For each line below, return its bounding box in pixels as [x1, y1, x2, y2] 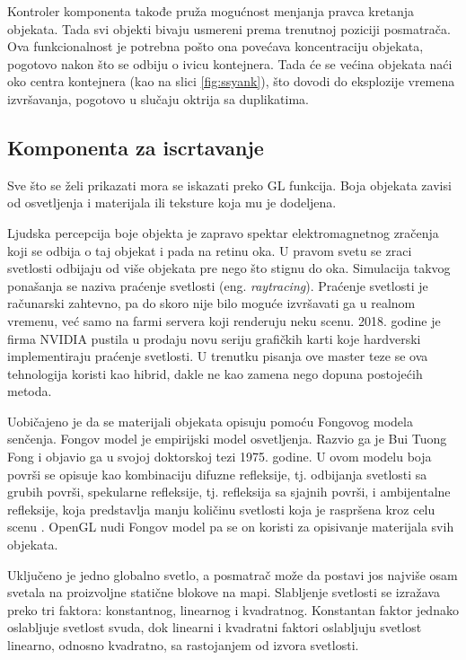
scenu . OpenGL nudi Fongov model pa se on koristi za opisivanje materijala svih [7, 517, 454, 536]
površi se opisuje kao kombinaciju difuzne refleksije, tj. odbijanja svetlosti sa [7, 464, 427, 483]
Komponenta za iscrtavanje [7, 133, 264, 161]
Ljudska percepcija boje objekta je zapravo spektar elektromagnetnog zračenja [7, 223, 439, 242]
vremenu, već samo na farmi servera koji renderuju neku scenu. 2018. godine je [7, 311, 441, 330]
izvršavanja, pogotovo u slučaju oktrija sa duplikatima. [7, 89, 309, 108]
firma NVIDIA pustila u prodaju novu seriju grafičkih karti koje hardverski [7, 329, 421, 348]
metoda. [7, 382, 52, 400]
